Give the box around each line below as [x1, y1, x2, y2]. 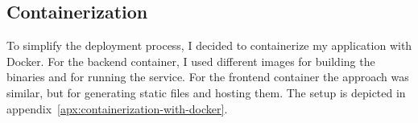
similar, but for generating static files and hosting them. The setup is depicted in [6, 84, 406, 100]
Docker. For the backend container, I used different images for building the [6, 52, 375, 69]
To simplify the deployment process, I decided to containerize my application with [6, 37, 412, 54]
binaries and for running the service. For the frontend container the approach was [6, 68, 409, 85]
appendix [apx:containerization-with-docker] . [6, 100, 228, 117]
